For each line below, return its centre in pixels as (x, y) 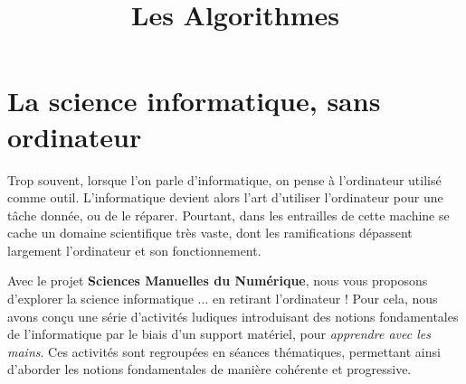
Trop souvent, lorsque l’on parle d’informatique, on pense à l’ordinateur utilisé (224, 179)
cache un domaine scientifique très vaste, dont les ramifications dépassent (210, 233)
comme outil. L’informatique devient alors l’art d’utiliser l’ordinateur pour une (225, 197)
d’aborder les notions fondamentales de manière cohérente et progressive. (209, 369)
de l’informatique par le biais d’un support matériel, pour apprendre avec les (219, 334)
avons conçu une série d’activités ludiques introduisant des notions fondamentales (233, 316)
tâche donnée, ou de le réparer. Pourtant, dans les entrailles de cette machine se (228, 215)
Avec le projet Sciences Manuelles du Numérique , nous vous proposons (218, 281)
